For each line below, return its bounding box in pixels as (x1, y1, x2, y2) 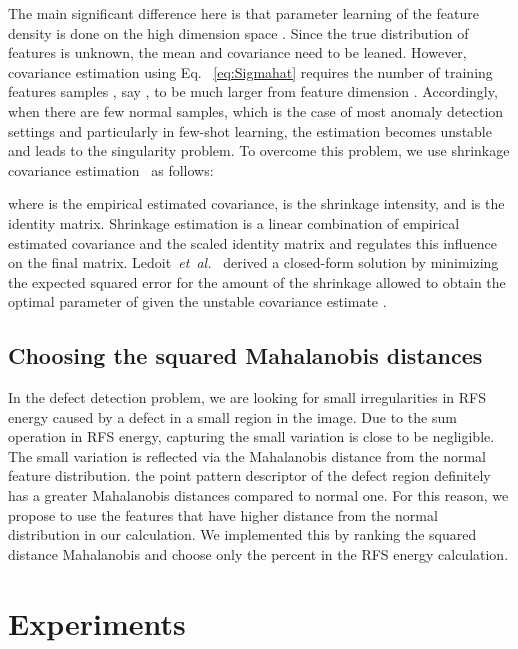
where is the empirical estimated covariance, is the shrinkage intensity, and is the (8, 193, 505, 214)
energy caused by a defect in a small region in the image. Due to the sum (8, 406, 457, 427)
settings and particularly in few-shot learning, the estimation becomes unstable (8, 120, 492, 141)
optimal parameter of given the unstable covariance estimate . (8, 291, 387, 312)
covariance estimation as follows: (8, 159, 214, 180)
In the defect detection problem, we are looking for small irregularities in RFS (8, 387, 486, 408)
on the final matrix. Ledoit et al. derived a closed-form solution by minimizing (8, 252, 499, 273)
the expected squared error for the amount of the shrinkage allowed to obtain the (8, 271, 506, 292)
